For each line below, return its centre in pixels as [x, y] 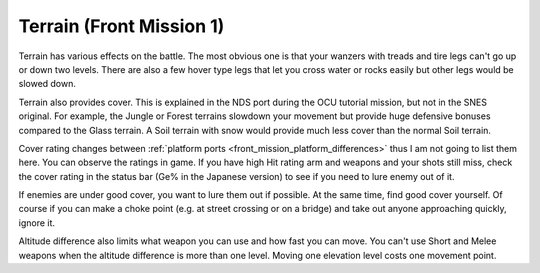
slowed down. [47, 84]
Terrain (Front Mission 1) [121, 26]
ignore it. [36, 222]
